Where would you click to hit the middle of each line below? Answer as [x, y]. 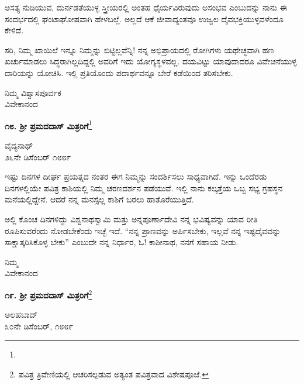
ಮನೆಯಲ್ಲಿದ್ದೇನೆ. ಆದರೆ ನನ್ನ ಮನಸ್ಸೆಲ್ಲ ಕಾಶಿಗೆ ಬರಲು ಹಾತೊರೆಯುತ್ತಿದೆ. [99, 199]
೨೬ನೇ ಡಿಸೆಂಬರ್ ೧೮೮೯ [38, 157]
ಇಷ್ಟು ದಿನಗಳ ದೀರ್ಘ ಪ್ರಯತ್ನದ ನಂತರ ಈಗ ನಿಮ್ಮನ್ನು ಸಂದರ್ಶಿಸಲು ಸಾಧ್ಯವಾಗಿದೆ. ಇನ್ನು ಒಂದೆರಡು [136, 176]
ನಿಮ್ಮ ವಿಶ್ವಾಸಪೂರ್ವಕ [33, 92]
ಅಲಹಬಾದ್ [21, 314]
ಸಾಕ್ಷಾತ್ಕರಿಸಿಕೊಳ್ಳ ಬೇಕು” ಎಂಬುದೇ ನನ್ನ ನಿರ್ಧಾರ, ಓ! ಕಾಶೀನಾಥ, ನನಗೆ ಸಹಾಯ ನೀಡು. [122, 242]
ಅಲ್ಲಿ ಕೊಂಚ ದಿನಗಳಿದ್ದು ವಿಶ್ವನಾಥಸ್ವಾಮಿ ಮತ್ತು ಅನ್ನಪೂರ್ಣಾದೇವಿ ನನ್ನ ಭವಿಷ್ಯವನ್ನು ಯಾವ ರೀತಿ [131, 219]
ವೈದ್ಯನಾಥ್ [19, 145]
